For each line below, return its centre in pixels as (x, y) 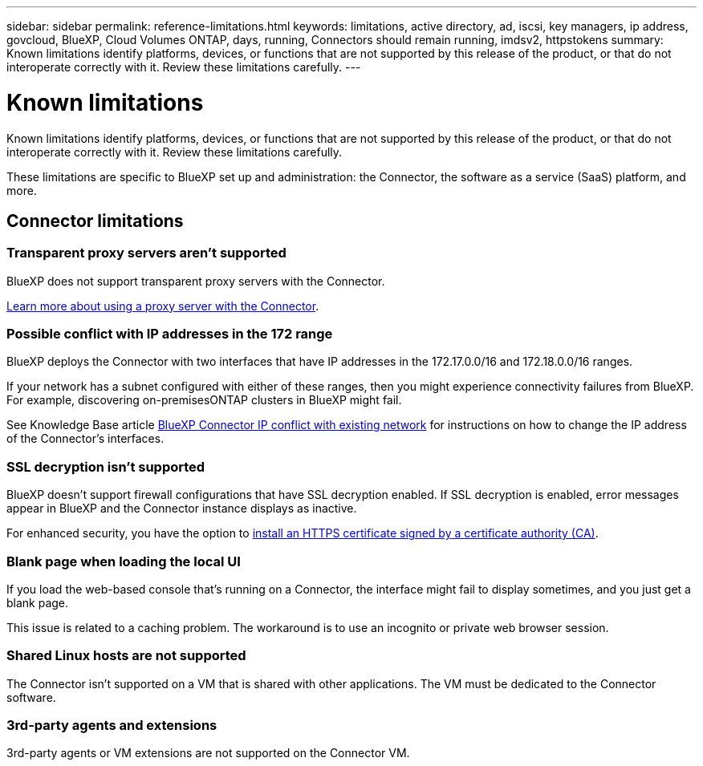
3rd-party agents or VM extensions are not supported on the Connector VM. (208, 753)
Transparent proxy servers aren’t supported (146, 253)
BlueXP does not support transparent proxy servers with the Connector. (196, 281)
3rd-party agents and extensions (112, 725)
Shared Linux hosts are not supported (126, 656)
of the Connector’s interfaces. (85, 439)
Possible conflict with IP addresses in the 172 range (170, 334)
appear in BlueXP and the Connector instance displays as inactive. (182, 509)
